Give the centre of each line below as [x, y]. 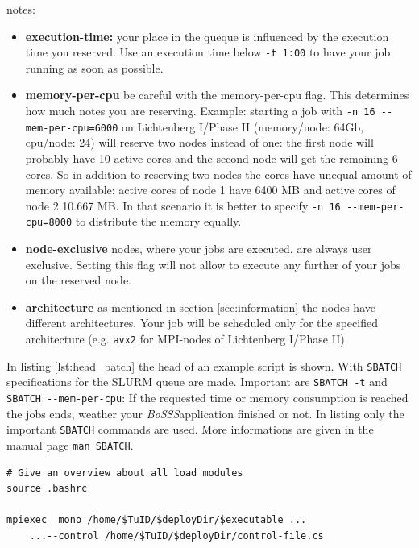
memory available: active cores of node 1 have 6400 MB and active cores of [210, 190]
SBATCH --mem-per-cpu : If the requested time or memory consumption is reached [207, 397]
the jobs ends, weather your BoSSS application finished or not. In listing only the [205, 413]
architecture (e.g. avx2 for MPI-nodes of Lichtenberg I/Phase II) [185, 338]
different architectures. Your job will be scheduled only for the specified [201, 323]
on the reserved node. [79, 280]
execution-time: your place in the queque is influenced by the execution [207, 36]
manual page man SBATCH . [70, 444]
